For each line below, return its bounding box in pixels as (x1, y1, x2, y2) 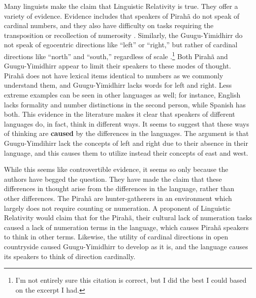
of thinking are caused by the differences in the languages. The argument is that (4, 128, 249, 138)
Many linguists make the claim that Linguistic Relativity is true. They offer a (4, 1, 238, 11)
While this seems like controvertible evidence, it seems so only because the (4, 164, 228, 174)
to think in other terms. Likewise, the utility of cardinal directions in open (4, 232, 228, 242)
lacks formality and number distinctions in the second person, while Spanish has (4, 99, 246, 109)
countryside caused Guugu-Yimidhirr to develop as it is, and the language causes (4, 241, 248, 251)
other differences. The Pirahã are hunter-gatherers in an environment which (4, 193, 232, 203)
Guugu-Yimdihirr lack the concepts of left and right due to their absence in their (4, 137, 248, 148)
